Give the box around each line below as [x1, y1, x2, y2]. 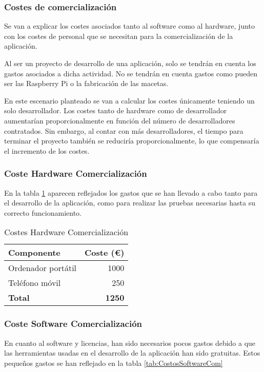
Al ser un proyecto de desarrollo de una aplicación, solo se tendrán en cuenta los [4, 58, 256, 68]
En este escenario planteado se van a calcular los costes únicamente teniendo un [4, 95, 255, 106]
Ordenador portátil [8, 262, 77, 274]
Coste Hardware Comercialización [4, 167, 147, 180]
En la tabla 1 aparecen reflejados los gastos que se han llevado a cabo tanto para [4, 187, 258, 198]
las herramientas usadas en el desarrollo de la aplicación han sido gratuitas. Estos [4, 347, 260, 358]
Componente [8, 246, 60, 259]
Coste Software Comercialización [4, 317, 143, 330]
